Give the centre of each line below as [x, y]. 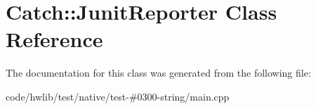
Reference [54, 39]
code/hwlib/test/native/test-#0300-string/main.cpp [118, 96]
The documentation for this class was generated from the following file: [158, 73]
